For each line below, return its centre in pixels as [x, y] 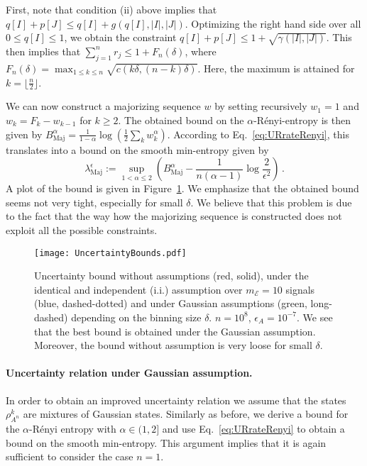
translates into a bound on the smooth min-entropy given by [137, 149]
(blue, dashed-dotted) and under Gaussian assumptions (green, [171, 303]
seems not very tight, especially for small [94, 202]
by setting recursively [261, 106]
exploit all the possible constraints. [82, 229]
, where [201, 51]
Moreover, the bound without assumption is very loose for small [173, 345]
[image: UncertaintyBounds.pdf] [110, 253]
